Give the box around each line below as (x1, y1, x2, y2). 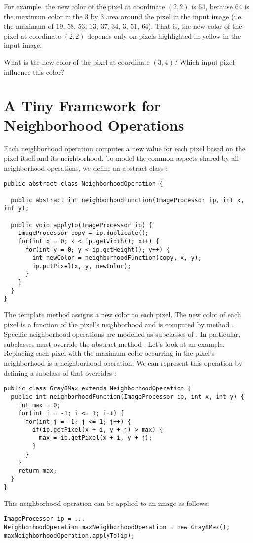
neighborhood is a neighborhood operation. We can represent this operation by (4, 358, 243, 368)
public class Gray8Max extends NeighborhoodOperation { (4, 385, 191, 392)
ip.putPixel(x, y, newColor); (32, 262, 131, 270)
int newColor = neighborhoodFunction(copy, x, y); (32, 254, 202, 262)
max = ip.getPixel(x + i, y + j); (39, 434, 152, 442)
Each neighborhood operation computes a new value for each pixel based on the (4, 143, 245, 154)
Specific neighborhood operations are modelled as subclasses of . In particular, (4, 329, 241, 339)
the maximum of (4, 21, 54, 31)
